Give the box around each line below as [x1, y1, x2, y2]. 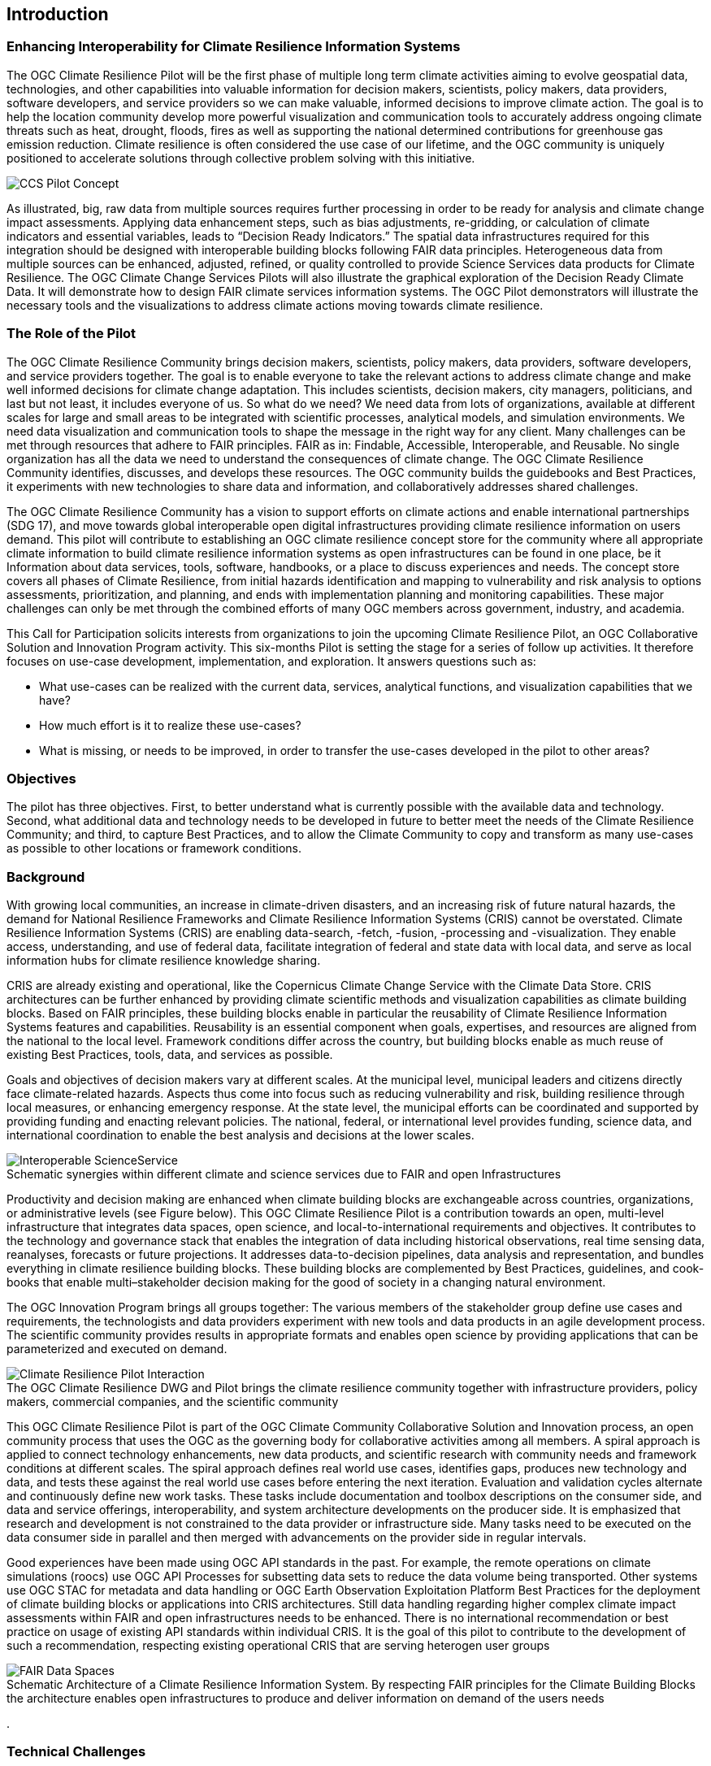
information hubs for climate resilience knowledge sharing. [7, 953, 321, 968]
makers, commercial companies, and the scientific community [7, 1395, 339, 1409]
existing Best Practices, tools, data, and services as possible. [7, 1048, 333, 1062]
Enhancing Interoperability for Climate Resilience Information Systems [7, 38, 461, 55]
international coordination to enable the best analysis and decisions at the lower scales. [7, 1128, 475, 1143]
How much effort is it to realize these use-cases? [39, 718, 301, 732]
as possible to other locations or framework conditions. [7, 841, 302, 856]
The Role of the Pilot [7, 325, 137, 342]
